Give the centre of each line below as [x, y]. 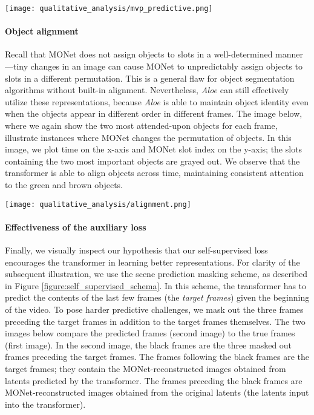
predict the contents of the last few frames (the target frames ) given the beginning [157, 297]
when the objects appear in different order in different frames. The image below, [154, 113]
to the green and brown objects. [64, 184]
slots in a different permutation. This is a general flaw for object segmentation [150, 78]
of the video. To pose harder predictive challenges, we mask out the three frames [154, 309]
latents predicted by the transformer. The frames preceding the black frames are [154, 380]
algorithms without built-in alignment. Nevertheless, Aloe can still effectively [147, 90]
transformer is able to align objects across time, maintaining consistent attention [154, 173]
